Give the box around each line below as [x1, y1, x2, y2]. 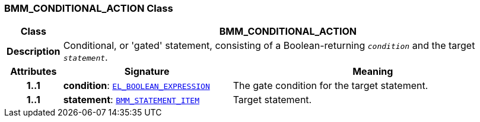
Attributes [10, 65, 57, 78]
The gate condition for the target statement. [233, 80, 428, 92]
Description [7, 45, 61, 58]
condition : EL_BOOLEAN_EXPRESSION [63, 80, 210, 92]
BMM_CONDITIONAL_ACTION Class [4, 2, 173, 14]
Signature [124, 65, 170, 78]
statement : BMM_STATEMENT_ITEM [63, 94, 200, 106]
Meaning [352, 65, 393, 78]
